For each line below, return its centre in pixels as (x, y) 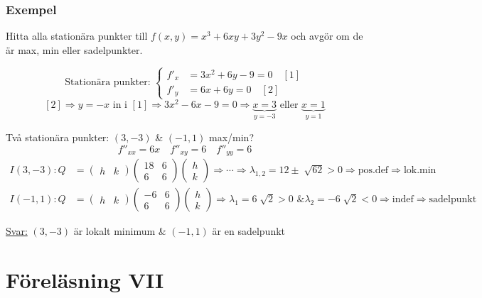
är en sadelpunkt (249, 231)
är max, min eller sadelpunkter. (74, 49)
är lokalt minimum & (120, 231)
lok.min (420, 171)
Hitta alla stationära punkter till (77, 36)
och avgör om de (327, 36)
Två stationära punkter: (58, 137)
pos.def (373, 171)
